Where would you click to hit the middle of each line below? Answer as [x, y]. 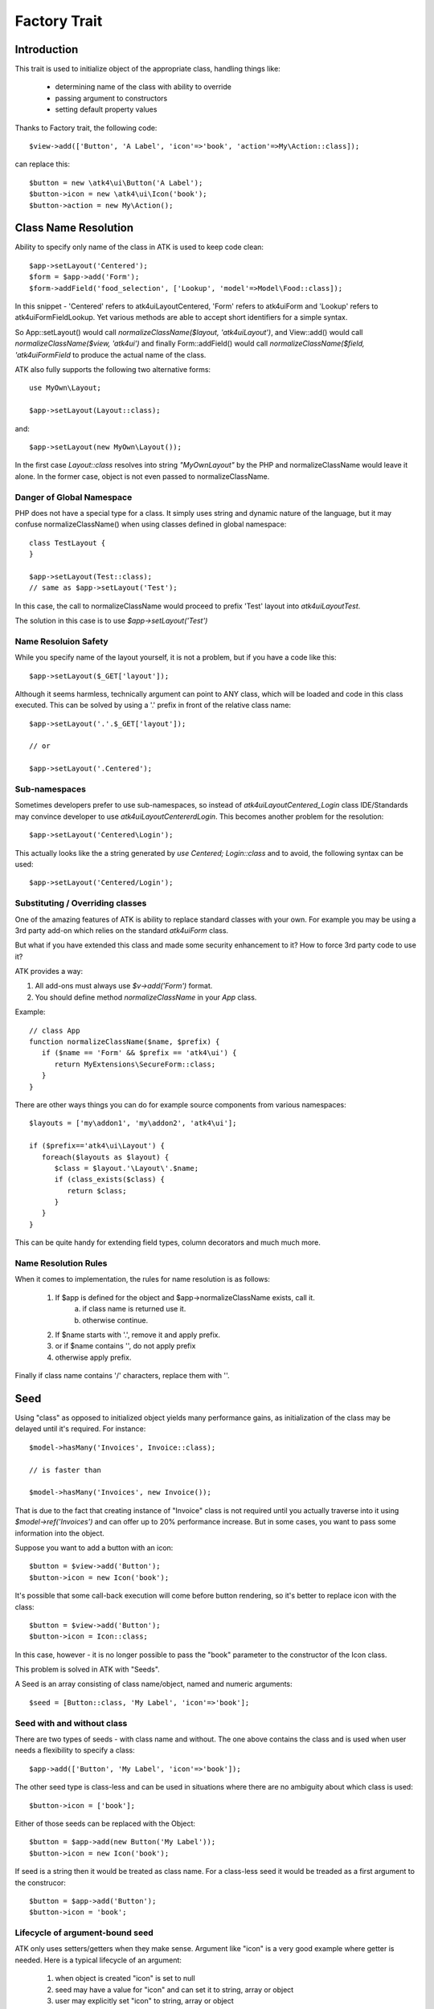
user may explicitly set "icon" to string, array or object [145, 2001]
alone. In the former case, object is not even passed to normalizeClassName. [142, 476]
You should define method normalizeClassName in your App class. [146, 997]
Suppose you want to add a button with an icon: [94, 1548]
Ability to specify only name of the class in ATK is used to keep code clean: [139, 247]
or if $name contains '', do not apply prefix [125, 1346]
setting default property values [106, 109]
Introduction [47, 49]
